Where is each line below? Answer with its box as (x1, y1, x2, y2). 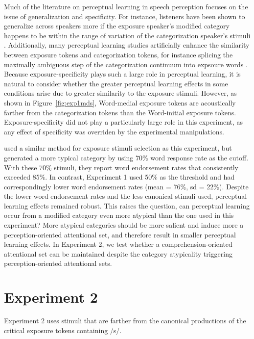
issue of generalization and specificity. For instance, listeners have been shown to (4, 11, 245, 21)
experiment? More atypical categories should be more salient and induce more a (4, 220, 244, 230)
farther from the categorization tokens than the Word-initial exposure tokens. (4, 107, 236, 117)
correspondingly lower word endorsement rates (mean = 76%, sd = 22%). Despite (4, 181, 249, 191)
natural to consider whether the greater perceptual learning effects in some (4, 78, 228, 88)
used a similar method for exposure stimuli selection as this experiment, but (4, 143, 232, 153)
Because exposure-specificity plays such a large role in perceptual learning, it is (4, 69, 241, 79)
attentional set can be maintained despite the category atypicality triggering (4, 248, 232, 259)
